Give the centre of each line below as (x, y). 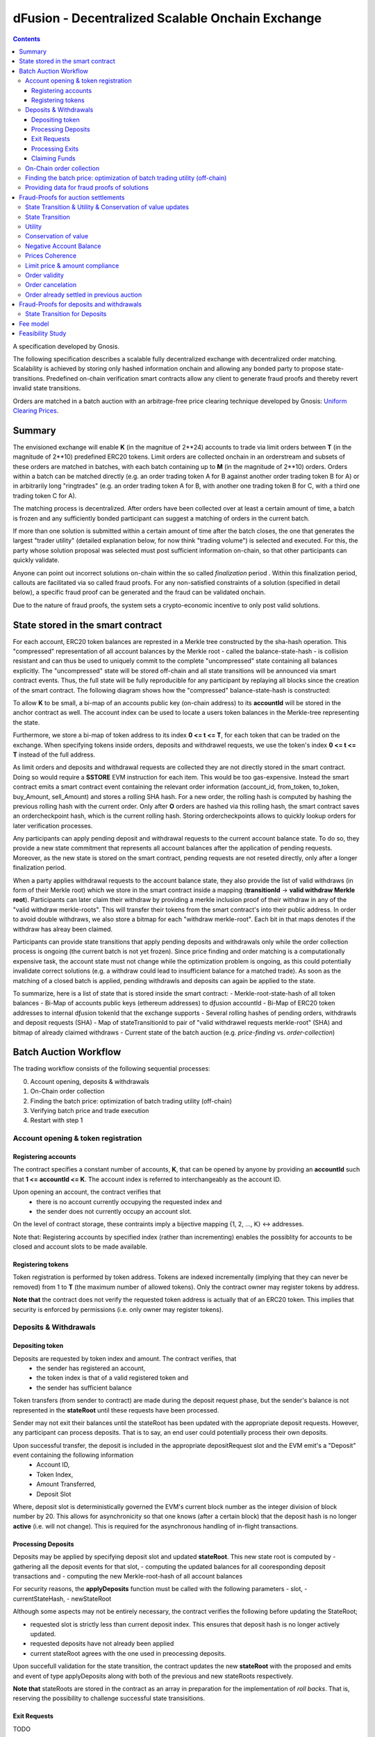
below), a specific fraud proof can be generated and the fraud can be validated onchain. (139, 592)
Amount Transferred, (66, 1484)
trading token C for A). (45, 495)
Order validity (44, 275)
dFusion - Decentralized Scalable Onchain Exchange (167, 18)
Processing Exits (55, 149)
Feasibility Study (43, 334)
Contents (27, 39)
